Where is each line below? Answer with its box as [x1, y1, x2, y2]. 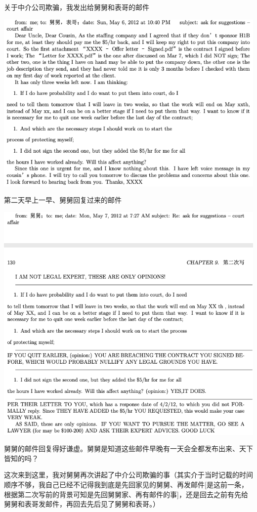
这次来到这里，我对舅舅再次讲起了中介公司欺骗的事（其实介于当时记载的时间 [4, 469, 253, 480]
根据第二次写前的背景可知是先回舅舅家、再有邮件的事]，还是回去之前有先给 [4, 489, 248, 499]
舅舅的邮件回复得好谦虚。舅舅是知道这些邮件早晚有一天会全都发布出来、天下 [4, 443, 253, 454]
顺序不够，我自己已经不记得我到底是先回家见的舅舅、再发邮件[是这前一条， [4, 479, 248, 489]
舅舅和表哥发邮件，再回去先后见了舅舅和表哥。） [4, 499, 160, 509]
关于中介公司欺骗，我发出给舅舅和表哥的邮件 [4, 2, 149, 12]
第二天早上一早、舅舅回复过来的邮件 [4, 195, 122, 205]
